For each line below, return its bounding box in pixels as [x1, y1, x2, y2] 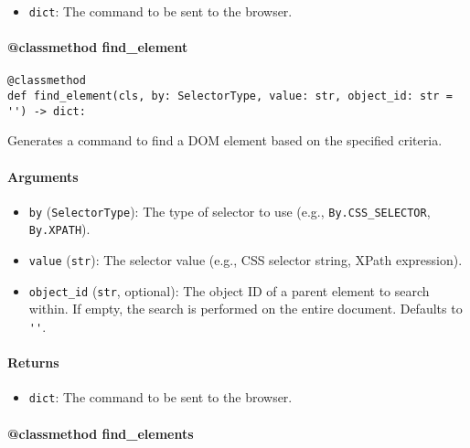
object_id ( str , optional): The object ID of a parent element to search [28, 281, 430, 300]
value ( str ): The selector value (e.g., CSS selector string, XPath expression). [28, 251, 463, 270]
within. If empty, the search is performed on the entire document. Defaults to [28, 299, 463, 318]
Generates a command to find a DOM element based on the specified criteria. [7, 131, 443, 150]
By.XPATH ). [28, 219, 91, 239]
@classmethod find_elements [7, 423, 194, 443]
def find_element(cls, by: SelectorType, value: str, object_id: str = [7, 90, 453, 103]
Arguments [7, 166, 79, 186]
